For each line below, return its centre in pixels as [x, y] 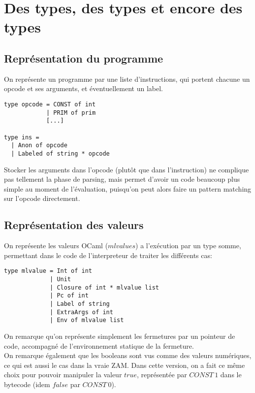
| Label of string [80, 304]
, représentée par [162, 375]
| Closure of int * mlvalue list [104, 287]
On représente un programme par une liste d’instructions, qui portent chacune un [127, 79]
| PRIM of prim [71, 113]
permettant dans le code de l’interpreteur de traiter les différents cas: [108, 255]
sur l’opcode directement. [42, 198]
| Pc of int [69, 296]
